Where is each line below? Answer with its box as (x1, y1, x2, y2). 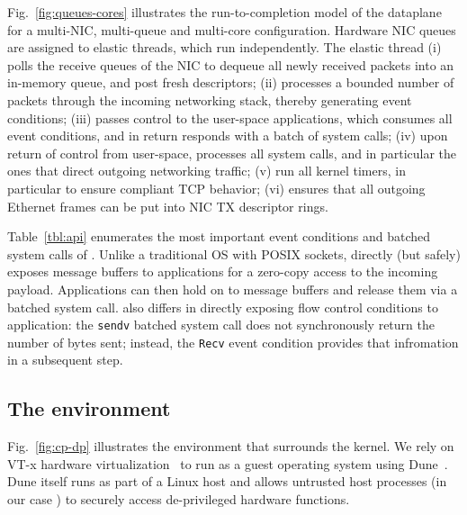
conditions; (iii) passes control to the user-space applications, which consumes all (7, 108, 453, 127)
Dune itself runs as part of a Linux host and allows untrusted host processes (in (7, 472, 447, 491)
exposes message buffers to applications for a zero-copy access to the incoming (7, 262, 438, 281)
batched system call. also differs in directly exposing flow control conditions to (7, 297, 438, 316)
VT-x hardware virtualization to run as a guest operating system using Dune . (7, 454, 448, 473)
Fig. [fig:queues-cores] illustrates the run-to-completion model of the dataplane (7, 3, 442, 21)
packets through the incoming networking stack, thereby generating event (7, 90, 412, 109)
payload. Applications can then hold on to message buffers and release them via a (7, 279, 458, 298)
